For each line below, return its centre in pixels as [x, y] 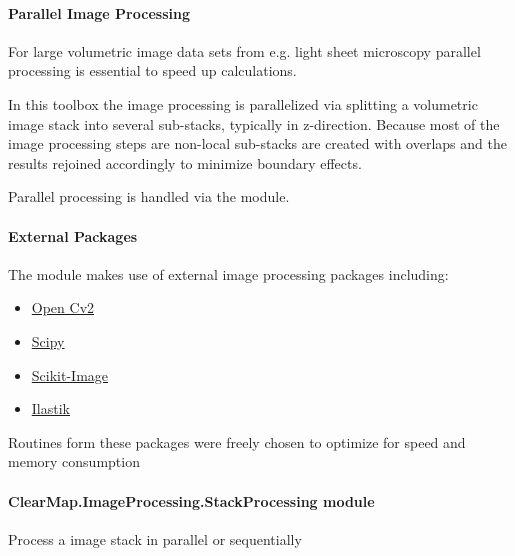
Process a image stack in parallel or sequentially [155, 538]
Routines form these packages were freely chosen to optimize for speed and [237, 441]
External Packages [73, 235]
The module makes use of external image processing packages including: [228, 273]
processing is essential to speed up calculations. [152, 70]
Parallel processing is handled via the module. [149, 196]
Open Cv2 [63, 307]
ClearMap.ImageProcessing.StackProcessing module [191, 500]
